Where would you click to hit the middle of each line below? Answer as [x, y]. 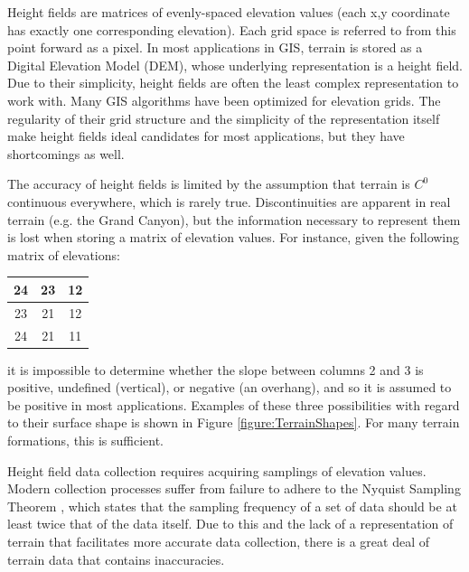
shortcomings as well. [66, 153]
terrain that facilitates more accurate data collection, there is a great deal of [219, 541]
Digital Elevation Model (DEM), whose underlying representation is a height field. [235, 65]
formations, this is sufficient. [86, 440]
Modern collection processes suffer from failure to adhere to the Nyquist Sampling [234, 488]
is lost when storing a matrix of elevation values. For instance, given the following [234, 237]
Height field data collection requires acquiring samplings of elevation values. [217, 470]
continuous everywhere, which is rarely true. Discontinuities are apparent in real [229, 201]
